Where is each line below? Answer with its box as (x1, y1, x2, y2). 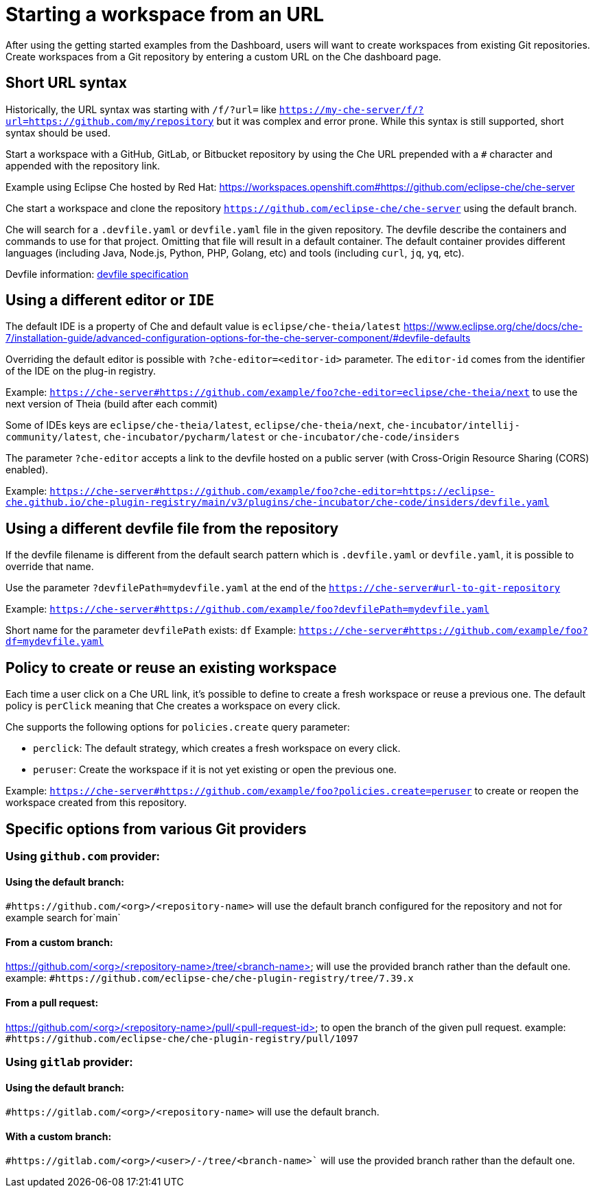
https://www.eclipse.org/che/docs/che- (404, 320, 583, 333)
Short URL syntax (5, 74, 127, 92)
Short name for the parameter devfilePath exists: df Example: (5, 624, 296, 637)
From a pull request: (5, 997, 99, 1009)
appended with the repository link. (5, 159, 161, 172)
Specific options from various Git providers (5, 820, 307, 838)
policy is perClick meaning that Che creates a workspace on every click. (5, 700, 340, 712)
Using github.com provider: (5, 849, 161, 863)
